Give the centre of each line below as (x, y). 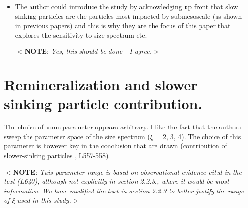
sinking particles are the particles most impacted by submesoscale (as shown (129, 16)
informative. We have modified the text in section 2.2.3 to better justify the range (124, 190)
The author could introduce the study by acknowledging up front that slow (127, 6)
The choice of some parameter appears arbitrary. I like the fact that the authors (123, 127)
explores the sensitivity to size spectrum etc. (81, 35)
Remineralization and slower (101, 85)
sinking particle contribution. (103, 104)
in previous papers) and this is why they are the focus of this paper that (123, 25)
